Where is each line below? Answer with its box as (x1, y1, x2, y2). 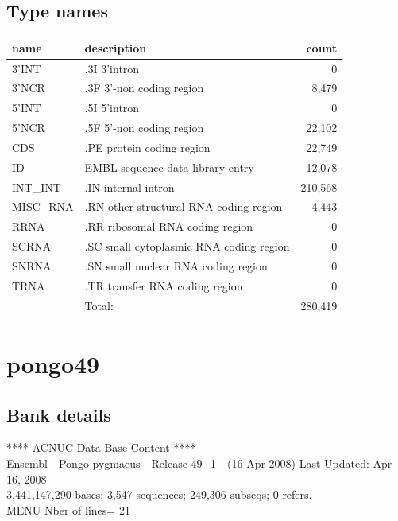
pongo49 (6, 347, 100, 379)
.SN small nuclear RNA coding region (84, 257, 268, 274)
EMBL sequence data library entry (84, 158, 254, 175)
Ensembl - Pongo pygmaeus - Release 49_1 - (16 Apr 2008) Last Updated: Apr (6, 454, 392, 471)
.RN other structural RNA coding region (84, 198, 283, 215)
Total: (84, 297, 114, 313)
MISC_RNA (12, 198, 74, 215)
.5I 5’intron (84, 99, 140, 116)
